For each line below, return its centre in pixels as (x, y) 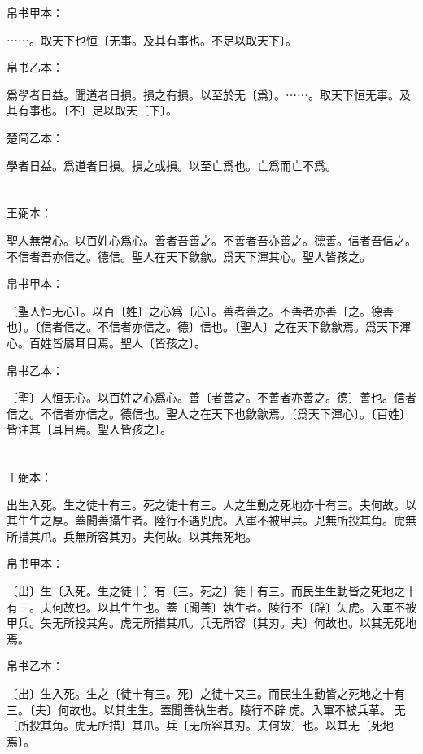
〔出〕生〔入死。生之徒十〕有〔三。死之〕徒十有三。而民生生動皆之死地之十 (211, 591)
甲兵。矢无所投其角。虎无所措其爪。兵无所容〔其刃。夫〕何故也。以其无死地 (211, 623)
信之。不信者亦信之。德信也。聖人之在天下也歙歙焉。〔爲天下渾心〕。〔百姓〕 (209, 413)
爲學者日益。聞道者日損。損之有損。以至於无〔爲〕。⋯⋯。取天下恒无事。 (203, 94)
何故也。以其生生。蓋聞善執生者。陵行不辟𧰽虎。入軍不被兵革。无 (231, 709)
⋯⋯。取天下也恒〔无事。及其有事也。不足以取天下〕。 (152, 39)
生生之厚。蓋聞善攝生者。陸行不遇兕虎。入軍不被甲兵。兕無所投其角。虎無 (217, 520)
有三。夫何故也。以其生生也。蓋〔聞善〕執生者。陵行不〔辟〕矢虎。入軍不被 (211, 606)
